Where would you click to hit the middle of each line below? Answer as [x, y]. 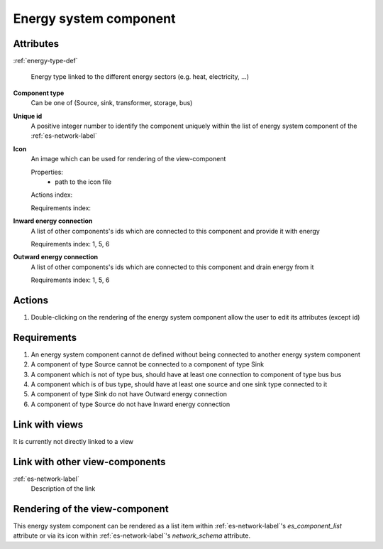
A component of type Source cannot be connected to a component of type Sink [148, 364]
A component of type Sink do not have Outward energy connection [129, 394]
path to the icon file [83, 182]
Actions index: [52, 195]
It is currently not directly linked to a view [73, 441]
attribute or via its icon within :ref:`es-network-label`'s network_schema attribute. [132, 536]
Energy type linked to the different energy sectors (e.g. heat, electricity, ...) [140, 77]
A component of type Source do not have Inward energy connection [131, 404]
